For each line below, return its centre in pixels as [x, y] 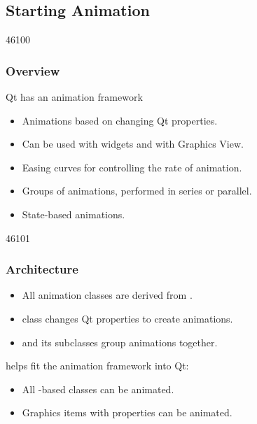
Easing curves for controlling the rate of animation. [132, 167]
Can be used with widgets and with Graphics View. [133, 144]
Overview [33, 70]
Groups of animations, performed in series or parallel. [137, 191]
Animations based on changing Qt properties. [120, 120]
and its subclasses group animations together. [120, 342]
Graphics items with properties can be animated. [127, 412]
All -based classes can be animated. [98, 389]
